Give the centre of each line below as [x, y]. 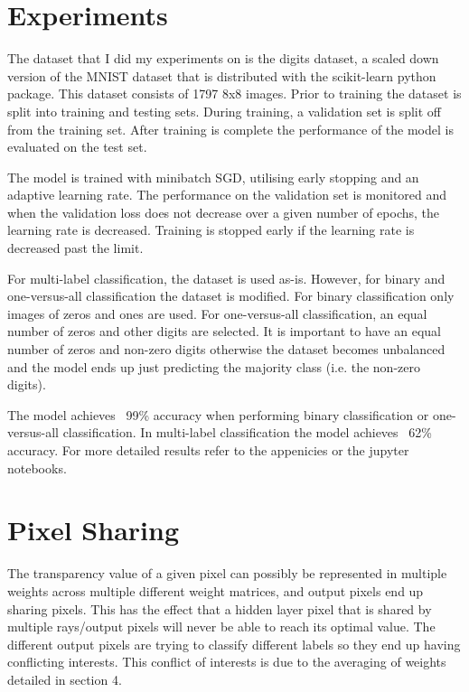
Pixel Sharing [93, 530]
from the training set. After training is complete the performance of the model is [230, 129]
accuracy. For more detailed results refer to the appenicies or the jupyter [208, 450]
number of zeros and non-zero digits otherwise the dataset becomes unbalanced [226, 349]
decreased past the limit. [75, 248]
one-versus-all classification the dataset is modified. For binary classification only [231, 296]
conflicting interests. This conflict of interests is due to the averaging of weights [227, 662]
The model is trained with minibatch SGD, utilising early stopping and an [213, 177]
